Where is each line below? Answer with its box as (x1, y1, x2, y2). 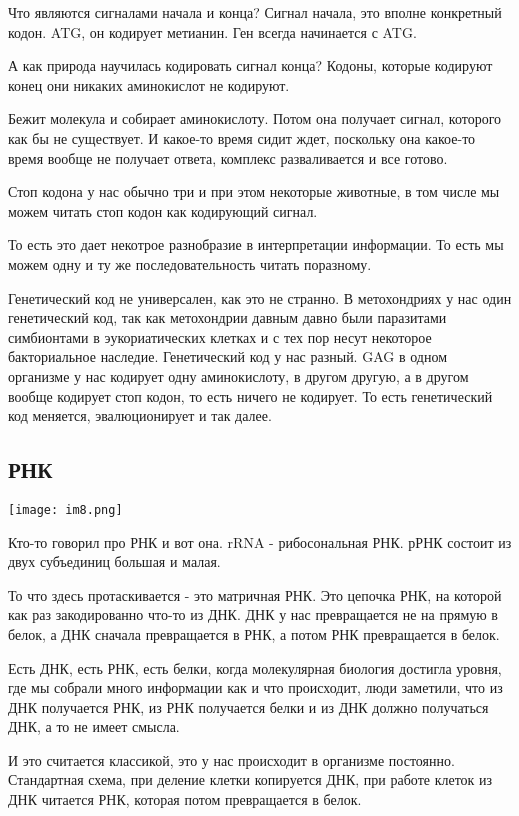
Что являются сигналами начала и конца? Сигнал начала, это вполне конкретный (8, 2, 502, 22)
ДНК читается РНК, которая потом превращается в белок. (8, 789, 362, 810)
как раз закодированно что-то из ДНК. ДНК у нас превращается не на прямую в (8, 604, 498, 625)
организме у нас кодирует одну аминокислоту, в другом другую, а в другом (8, 365, 469, 386)
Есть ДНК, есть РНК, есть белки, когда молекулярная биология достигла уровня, (8, 657, 502, 678)
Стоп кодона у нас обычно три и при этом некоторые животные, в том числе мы (8, 181, 500, 202)
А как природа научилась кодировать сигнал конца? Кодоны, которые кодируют (8, 55, 493, 76)
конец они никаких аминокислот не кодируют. (8, 74, 290, 95)
